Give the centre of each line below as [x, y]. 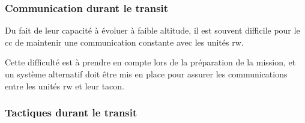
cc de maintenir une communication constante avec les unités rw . [124, 42]
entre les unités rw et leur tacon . [65, 85]
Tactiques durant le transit [71, 112]
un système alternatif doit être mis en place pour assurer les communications [146, 74]
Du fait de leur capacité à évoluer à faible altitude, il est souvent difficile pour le [152, 30]
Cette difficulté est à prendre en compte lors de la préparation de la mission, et [150, 62]
